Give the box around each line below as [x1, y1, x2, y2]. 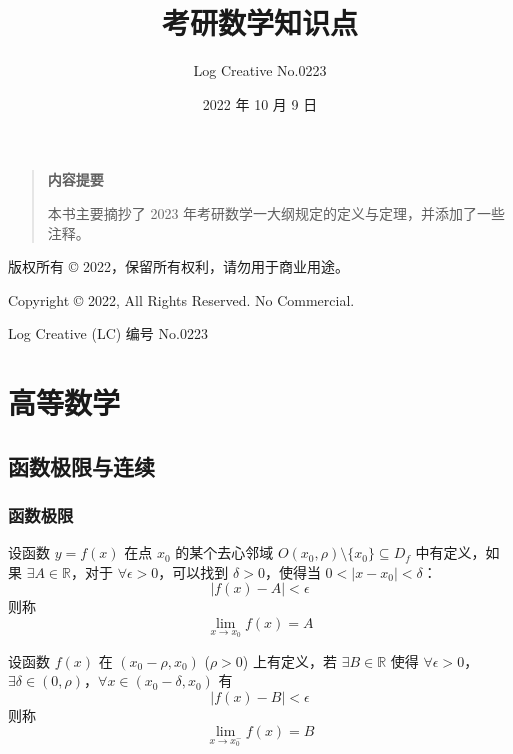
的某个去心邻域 [175, 542, 274, 563]
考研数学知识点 [161, 2, 358, 43]
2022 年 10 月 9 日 [202, 93, 318, 114]
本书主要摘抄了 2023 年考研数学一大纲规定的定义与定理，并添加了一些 [47, 202, 506, 223]
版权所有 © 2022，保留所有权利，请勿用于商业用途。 [8, 256, 349, 277]
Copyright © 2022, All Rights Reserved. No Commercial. [8, 289, 355, 310]
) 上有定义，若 [242, 650, 337, 671]
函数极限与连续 [8, 450, 155, 481]
